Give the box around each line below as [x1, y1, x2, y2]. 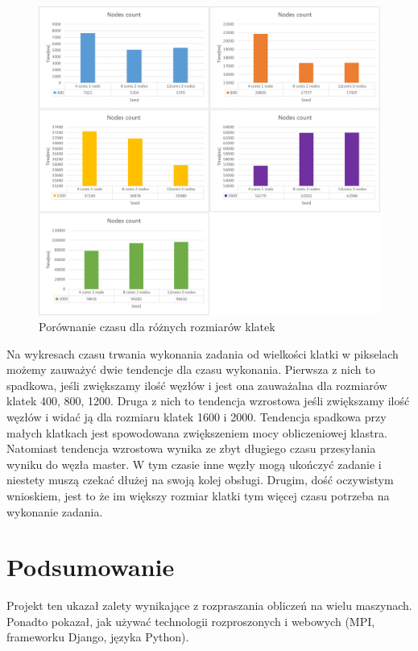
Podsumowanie [6, 550, 175, 583]
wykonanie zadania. [6, 503, 103, 520]
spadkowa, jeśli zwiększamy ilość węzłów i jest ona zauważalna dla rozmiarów [6, 376, 387, 393]
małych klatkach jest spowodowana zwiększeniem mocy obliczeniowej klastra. [6, 424, 387, 441]
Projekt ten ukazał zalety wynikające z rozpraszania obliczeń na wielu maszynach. [6, 597, 412, 614]
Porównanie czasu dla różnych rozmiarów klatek [39, 318, 275, 335]
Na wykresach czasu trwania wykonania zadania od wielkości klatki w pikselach [6, 345, 399, 362]
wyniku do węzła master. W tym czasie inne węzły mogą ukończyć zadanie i [6, 455, 382, 472]
